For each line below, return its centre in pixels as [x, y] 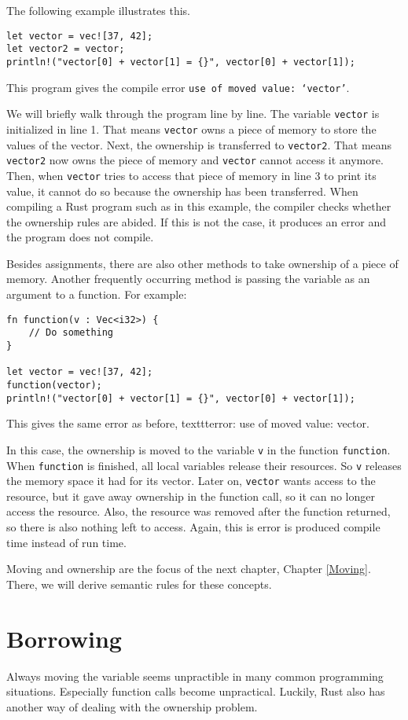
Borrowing [64, 638]
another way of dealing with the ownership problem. [132, 706]
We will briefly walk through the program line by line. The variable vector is [193, 114]
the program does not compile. [80, 237]
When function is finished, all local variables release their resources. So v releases [204, 465]
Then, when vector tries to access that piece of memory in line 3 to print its [191, 175]
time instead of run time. [66, 542]
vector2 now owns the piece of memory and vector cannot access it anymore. [195, 160]
